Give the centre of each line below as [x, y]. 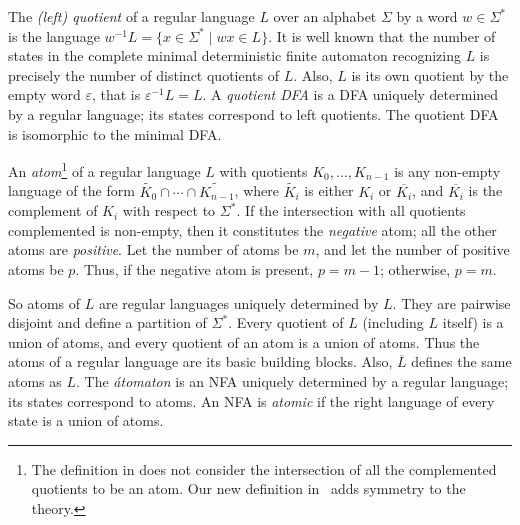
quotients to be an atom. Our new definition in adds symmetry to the [248, 488]
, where [256, 190]
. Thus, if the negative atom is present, [194, 269]
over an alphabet [325, 16]
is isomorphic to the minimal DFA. [115, 133]
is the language [54, 35]
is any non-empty [447, 170]
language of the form [71, 190]
